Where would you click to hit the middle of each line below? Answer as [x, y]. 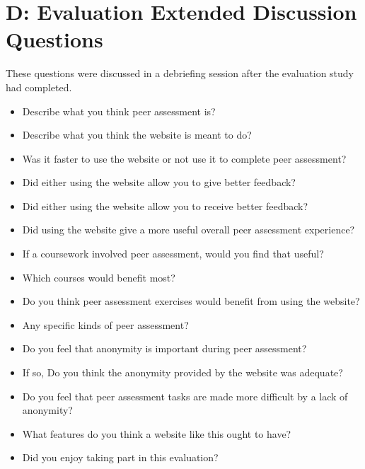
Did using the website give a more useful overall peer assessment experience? [189, 230]
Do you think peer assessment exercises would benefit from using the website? [191, 301]
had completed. [39, 87]
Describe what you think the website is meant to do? [137, 135]
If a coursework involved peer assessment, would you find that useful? [173, 254]
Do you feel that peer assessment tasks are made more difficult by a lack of [185, 396]
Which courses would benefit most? [99, 277]
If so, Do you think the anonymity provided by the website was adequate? [182, 372]
